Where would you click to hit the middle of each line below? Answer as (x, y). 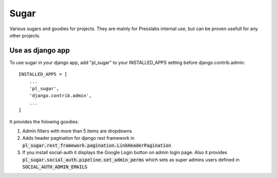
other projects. (25, 35)
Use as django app (40, 50)
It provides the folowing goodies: (44, 121)
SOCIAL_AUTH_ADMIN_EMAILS (55, 167)
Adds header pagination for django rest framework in (78, 138)
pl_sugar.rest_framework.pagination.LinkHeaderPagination (97, 145)
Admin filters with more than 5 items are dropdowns (77, 131)
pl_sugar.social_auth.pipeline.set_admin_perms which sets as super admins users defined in (131, 160)
